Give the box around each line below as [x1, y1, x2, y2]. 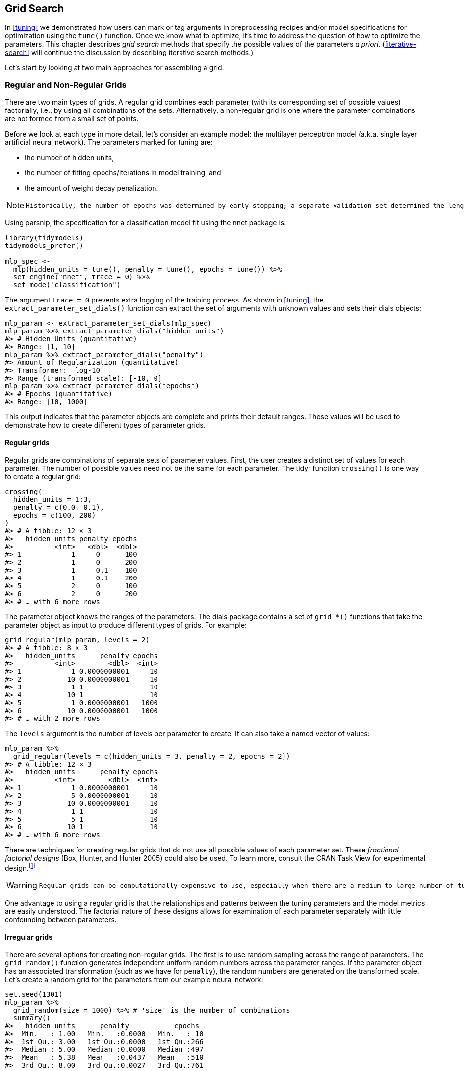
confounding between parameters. [5, 915, 117, 924]
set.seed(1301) [5, 990, 63, 999]
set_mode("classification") [13, 281, 121, 289]
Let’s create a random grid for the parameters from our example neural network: [5, 975, 263, 984]
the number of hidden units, [25, 153, 114, 162]
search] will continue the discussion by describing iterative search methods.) [5, 48, 254, 57]
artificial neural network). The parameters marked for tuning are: [5, 138, 213, 147]
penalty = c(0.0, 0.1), [13, 503, 104, 512]
